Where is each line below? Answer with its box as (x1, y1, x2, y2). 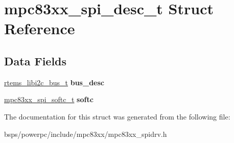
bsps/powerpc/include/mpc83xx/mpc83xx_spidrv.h (4, 128, 167, 139)
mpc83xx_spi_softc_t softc (4, 94, 93, 105)
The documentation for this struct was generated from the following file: (4, 111, 230, 122)
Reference (4, 18, 75, 39)
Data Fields (4, 53, 67, 68)
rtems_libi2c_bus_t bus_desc (4, 77, 104, 87)
